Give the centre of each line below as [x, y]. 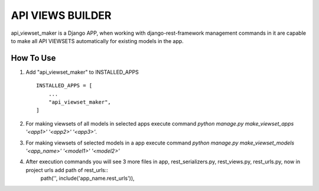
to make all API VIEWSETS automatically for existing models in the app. [97, 41]
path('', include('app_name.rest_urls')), [88, 178]
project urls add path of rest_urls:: [67, 170]
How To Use [33, 58]
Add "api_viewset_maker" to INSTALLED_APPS [82, 72]
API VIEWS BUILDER [61, 15]
